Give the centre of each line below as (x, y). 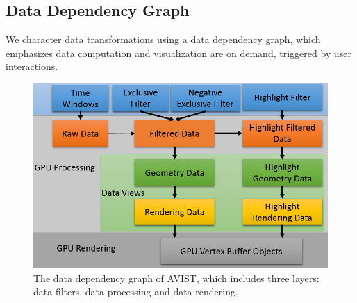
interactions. (32, 66)
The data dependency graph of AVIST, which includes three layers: (176, 278)
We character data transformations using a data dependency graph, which (163, 39)
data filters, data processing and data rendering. (136, 292)
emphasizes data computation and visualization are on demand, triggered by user (178, 52)
